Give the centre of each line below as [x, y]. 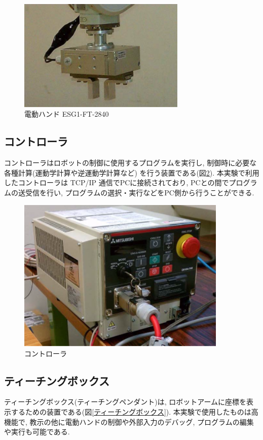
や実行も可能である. [37, 432]
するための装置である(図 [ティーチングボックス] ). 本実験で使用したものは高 [135, 411]
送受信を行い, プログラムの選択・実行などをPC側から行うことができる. [136, 192]
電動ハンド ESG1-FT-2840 [67, 114]
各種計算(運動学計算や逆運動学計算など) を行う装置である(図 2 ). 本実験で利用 [132, 172]
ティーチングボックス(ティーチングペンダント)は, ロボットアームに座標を [125, 402]
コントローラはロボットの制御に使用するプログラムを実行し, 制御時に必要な [130, 163]
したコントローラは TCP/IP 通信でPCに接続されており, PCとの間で [117, 182]
